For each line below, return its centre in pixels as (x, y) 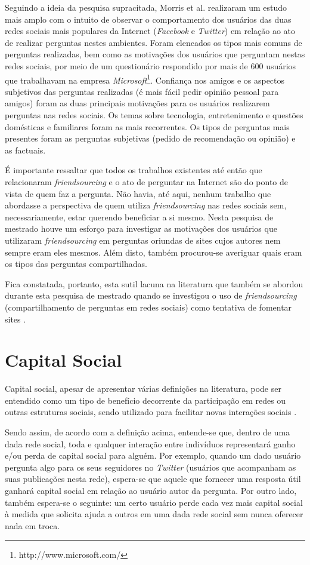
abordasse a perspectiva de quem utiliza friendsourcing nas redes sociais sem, (146, 205)
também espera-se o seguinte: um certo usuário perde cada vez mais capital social (154, 502)
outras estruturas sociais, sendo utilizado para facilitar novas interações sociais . (151, 412)
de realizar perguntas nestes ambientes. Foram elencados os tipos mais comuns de (154, 42)
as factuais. (25, 150)
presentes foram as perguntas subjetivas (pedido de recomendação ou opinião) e (150, 138)
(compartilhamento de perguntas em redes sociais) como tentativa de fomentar (148, 307)
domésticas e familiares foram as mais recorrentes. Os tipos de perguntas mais (147, 126)
